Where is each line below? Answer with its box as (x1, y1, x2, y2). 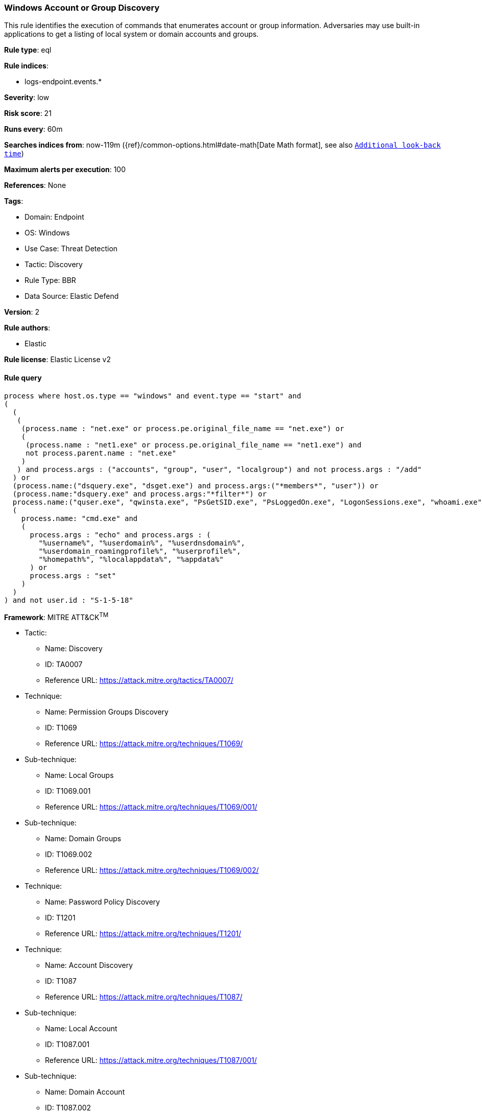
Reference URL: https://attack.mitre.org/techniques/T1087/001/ (45, 1056, 257, 1065)
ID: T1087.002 (45, 1103, 91, 1112)
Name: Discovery (45, 644, 103, 653)
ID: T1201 (45, 913, 76, 922)
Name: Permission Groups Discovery (45, 707, 168, 717)
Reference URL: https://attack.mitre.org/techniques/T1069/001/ (45, 802, 257, 812)
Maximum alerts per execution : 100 (4, 165, 126, 174)
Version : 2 (4, 307, 40, 317)
